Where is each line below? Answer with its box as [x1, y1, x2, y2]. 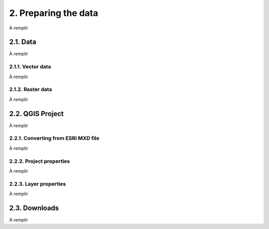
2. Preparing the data [9, 7, 98, 18]
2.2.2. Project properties [9, 157, 70, 164]
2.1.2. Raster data [9, 86, 52, 93]
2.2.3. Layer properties [9, 180, 66, 187]
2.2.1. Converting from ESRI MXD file [9, 135, 100, 142]
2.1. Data [9, 38, 37, 46]
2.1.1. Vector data [9, 63, 51, 70]
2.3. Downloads [9, 204, 59, 212]
